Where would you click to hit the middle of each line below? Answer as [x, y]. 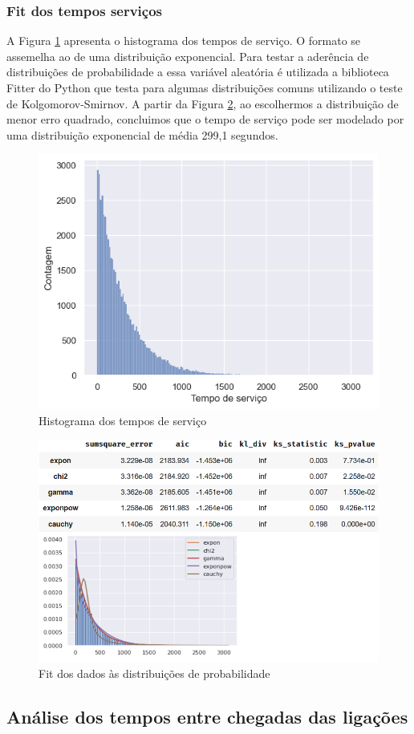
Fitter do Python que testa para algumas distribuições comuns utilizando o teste [205, 87]
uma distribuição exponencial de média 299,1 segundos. [142, 134]
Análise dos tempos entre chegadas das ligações [207, 716]
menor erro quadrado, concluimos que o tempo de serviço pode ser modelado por [205, 119]
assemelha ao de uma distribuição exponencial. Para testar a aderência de [188, 56]
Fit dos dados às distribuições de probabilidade [154, 673]
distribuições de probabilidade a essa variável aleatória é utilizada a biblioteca [198, 72]
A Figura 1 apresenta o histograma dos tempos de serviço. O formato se [184, 41]
